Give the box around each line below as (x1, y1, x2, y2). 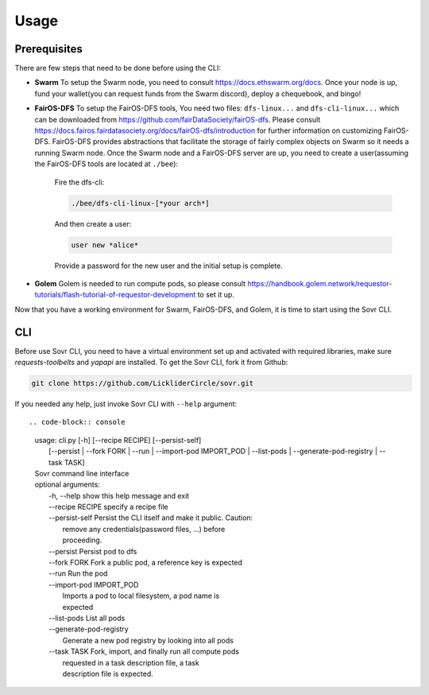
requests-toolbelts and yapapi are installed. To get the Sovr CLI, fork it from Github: (14, 357, 288, 367)
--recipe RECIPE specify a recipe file (48, 502, 168, 512)
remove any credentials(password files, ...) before (62, 524, 226, 534)
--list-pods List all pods (48, 613, 126, 623)
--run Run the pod (48, 569, 108, 578)
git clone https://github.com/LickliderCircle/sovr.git (31, 379, 254, 387)
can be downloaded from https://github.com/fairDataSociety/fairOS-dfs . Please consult (34, 115, 321, 124)
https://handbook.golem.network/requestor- (247, 278, 392, 288)
